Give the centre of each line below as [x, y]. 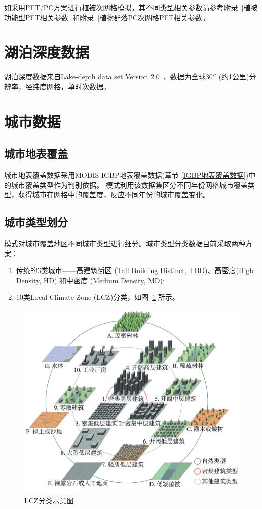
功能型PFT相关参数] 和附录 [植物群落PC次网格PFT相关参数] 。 [108, 17]
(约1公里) [234, 76]
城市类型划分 [36, 222]
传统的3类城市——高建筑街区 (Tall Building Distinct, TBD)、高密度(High [135, 270]
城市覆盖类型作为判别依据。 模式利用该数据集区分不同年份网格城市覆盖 [129, 184]
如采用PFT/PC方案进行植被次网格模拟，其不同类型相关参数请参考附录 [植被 [131, 7]
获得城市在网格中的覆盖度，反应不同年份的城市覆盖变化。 [114, 195]
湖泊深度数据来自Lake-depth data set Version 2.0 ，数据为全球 [105, 76]
